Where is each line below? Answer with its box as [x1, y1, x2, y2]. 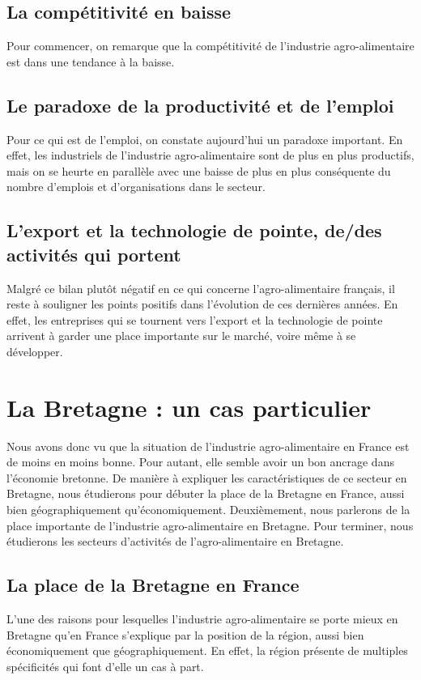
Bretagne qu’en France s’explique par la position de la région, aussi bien [6, 626, 364, 643]
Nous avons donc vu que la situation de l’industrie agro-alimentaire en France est [6, 437, 410, 454]
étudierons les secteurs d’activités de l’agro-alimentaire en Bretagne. [6, 533, 344, 550]
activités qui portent [6, 241, 181, 266]
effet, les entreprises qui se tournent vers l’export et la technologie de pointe [6, 311, 383, 328]
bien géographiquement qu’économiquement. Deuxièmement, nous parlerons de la [6, 501, 410, 518]
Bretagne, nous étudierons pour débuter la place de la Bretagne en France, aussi [6, 485, 405, 502]
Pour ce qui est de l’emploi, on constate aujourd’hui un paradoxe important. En [6, 130, 403, 147]
